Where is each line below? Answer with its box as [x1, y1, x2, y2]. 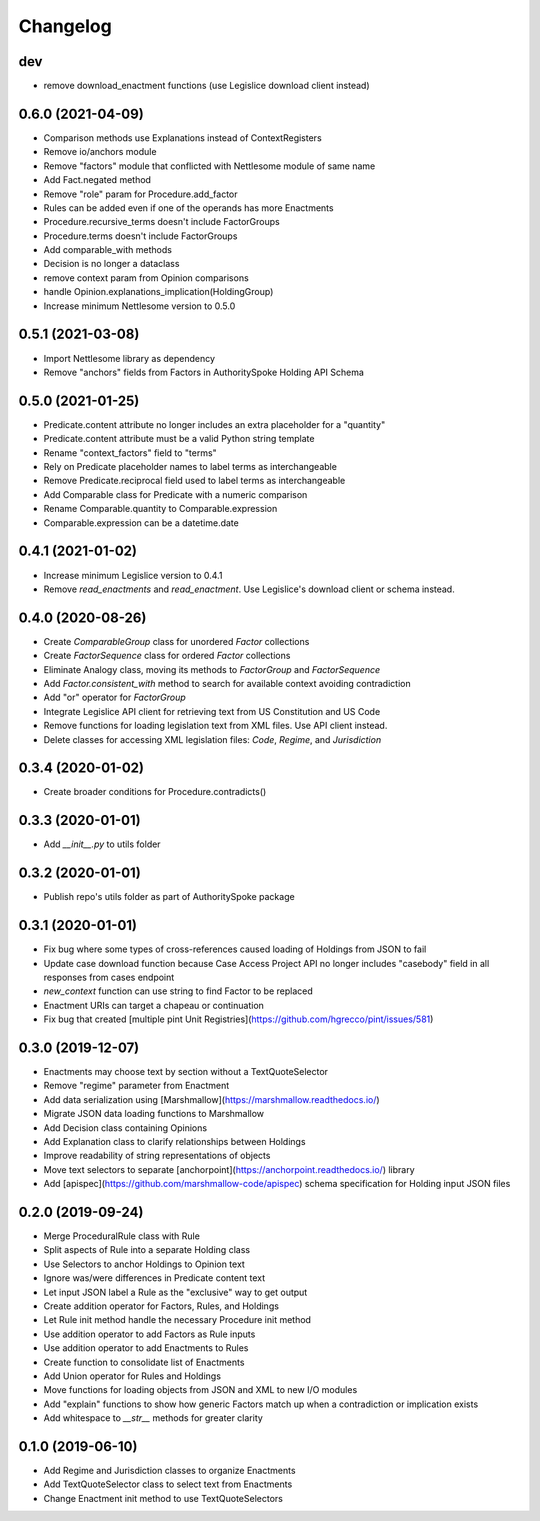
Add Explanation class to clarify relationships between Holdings [43, 1135, 306, 1147]
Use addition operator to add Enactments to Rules [43, 1342, 249, 1354]
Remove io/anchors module [43, 146, 157, 158]
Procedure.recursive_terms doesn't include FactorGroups [43, 216, 280, 228]
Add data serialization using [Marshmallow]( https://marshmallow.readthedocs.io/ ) [43, 1093, 380, 1105]
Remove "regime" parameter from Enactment [43, 1080, 230, 1092]
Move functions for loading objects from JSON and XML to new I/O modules [43, 1384, 358, 1396]
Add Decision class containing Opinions [43, 1121, 208, 1134]
